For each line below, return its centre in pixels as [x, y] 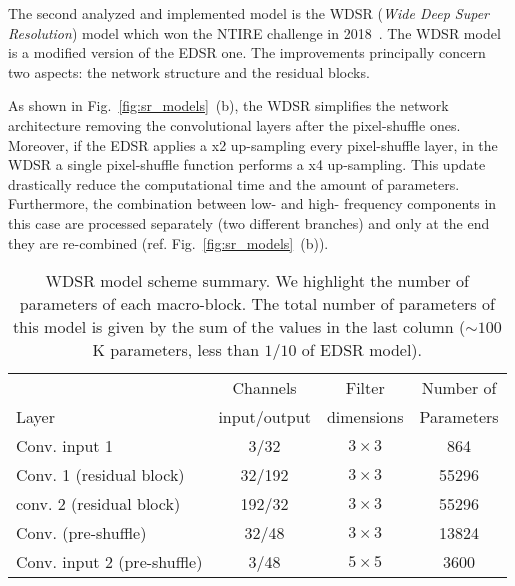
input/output [264, 417]
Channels [264, 388]
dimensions [365, 417]
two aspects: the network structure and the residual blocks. [189, 71]
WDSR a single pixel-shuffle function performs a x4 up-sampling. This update [247, 164]
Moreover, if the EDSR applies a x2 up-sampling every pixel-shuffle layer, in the [253, 144]
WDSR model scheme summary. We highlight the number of [257, 281]
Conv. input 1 [64, 446]
